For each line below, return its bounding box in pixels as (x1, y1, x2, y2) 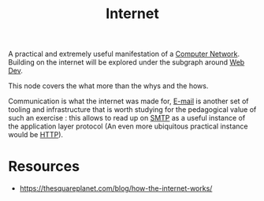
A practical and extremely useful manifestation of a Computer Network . (8, 49, 240, 59)
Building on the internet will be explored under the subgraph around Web (8, 58, 245, 67)
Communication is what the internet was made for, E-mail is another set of (8, 96, 249, 106)
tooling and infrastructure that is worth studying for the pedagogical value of (8, 105, 257, 114)
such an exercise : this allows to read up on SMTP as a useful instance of (8, 114, 246, 123)
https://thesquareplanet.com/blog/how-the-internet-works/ (19, 184, 213, 193)
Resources (8, 158, 80, 176)
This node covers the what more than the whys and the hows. (8, 81, 209, 91)
